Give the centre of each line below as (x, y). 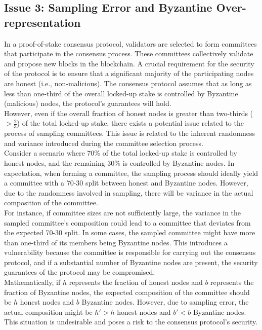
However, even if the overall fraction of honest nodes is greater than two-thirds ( (129, 113)
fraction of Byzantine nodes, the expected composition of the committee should (127, 292)
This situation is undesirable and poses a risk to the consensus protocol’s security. (131, 322)
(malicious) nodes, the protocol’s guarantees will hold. (88, 103)
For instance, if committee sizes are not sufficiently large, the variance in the (123, 212)
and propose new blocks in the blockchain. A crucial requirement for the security (129, 63)
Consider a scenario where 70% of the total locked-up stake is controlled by (121, 153)
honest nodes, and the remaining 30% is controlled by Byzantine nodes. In (119, 162)
